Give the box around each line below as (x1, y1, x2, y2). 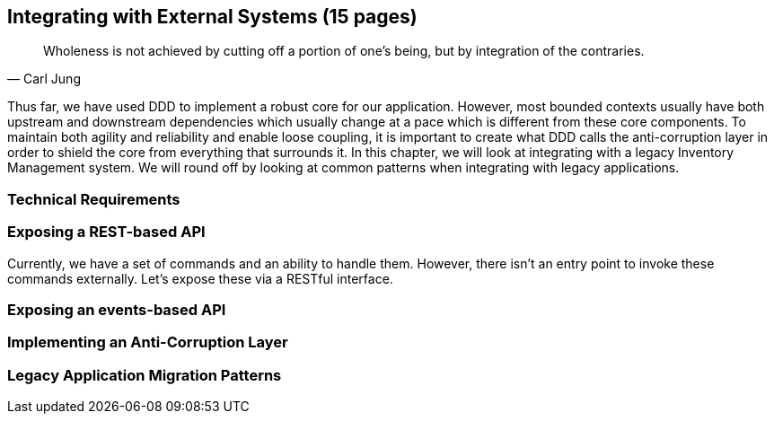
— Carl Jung (7, 71, 81, 87)
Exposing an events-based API (7, 300, 226, 319)
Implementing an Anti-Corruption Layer (7, 333, 288, 352)
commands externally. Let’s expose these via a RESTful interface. (7, 270, 393, 286)
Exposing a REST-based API (7, 223, 206, 241)
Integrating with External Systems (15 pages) (7, 5, 418, 28)
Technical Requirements (7, 189, 180, 208)
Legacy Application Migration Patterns (7, 365, 282, 384)
